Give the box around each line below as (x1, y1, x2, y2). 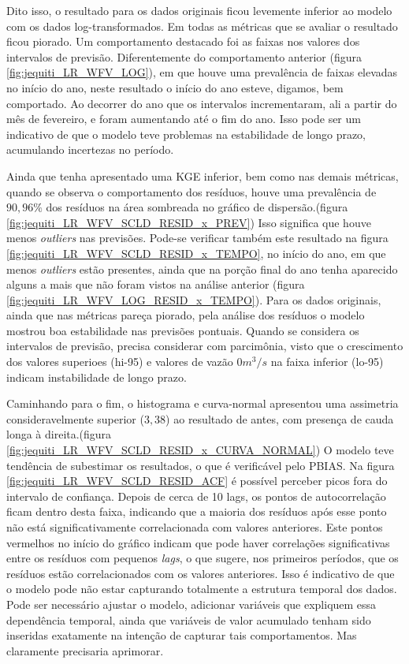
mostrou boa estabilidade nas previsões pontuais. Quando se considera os (6, 322, 359, 338)
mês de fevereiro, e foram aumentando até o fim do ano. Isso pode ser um (6, 110, 361, 127)
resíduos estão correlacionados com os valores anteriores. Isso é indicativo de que (6, 565, 395, 581)
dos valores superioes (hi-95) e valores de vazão (6, 353, 233, 370)
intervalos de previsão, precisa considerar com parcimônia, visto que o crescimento (6, 338, 403, 354)
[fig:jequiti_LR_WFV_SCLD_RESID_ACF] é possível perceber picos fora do (6, 472, 388, 489)
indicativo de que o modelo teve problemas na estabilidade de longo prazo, (6, 125, 366, 142)
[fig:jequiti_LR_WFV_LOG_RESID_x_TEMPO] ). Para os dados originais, (6, 291, 381, 308)
